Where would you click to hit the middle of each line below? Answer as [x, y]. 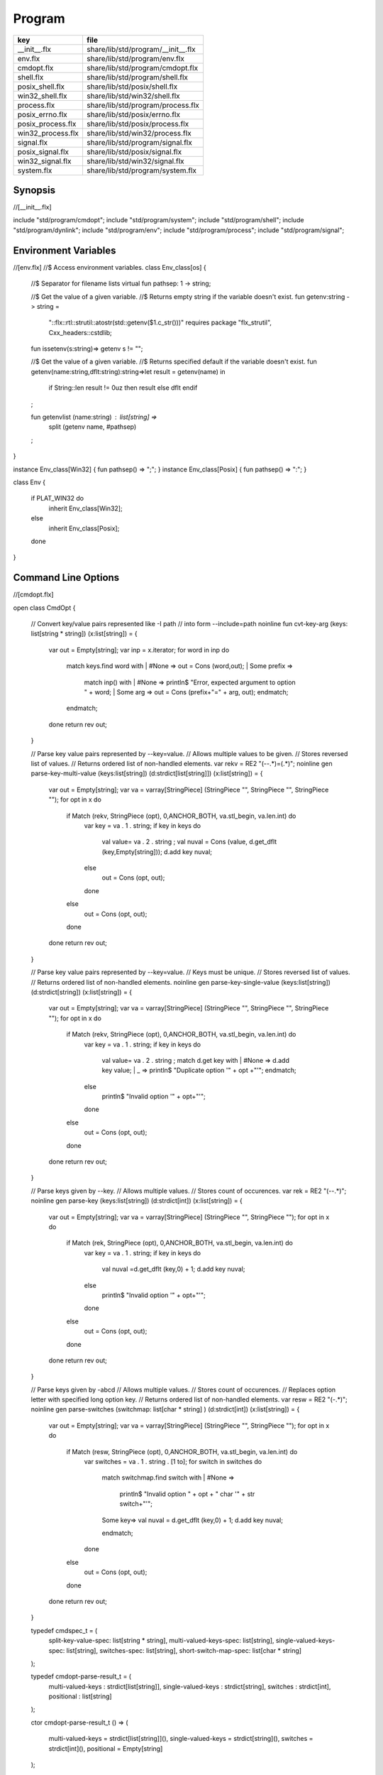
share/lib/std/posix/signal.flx [134, 151]
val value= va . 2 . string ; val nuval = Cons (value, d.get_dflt [189, 842]
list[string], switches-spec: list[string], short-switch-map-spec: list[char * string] [184, 1650]
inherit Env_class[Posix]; [84, 528]
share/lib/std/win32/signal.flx [135, 161]
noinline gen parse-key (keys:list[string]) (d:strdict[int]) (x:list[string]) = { [137, 1201]
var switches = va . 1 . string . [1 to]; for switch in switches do [173, 1462]
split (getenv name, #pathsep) [93, 427]
